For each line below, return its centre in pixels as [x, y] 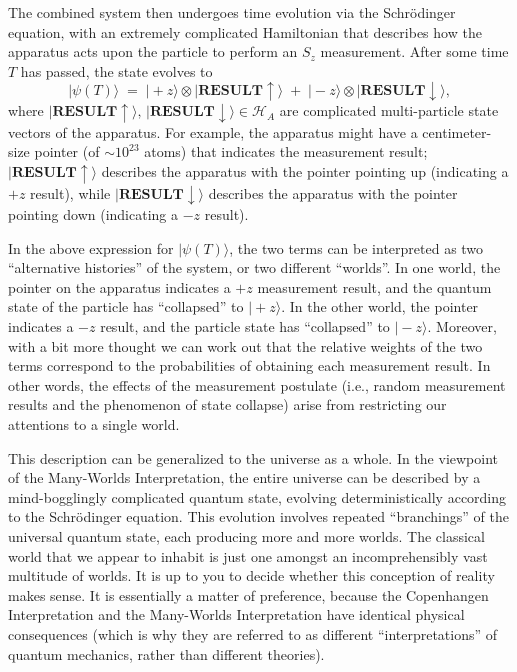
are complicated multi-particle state [389, 110]
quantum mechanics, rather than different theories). [166, 653]
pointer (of [67, 151]
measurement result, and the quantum [374, 286]
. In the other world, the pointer [380, 306]
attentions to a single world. [94, 424]
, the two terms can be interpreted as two [356, 247]
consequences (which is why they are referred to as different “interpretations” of [253, 633]
